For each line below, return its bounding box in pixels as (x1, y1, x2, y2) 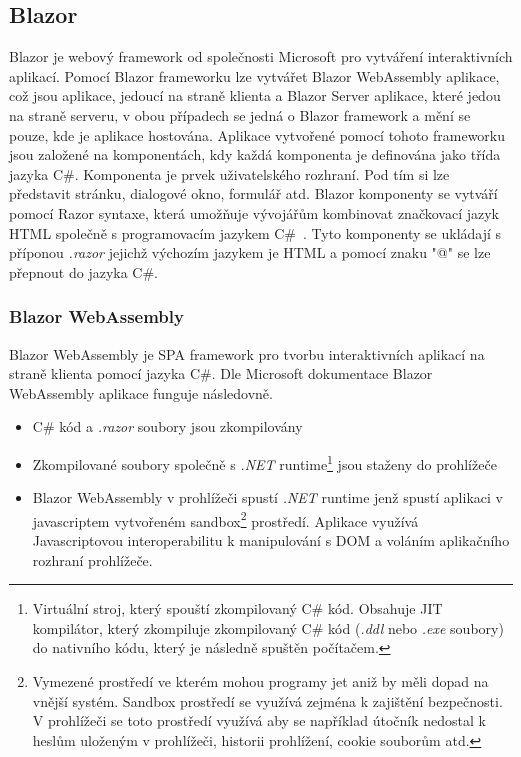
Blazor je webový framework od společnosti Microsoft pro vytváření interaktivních (9, 46, 513, 67)
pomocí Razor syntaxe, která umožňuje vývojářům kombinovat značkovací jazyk (9, 202, 499, 223)
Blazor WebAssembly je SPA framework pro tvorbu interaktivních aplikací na (9, 343, 485, 364)
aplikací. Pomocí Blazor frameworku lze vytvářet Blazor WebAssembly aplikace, (9, 65, 500, 86)
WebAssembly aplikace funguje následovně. (9, 382, 273, 403)
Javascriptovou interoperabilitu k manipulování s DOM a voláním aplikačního (32, 530, 510, 551)
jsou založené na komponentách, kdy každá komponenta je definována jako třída (9, 144, 501, 165)
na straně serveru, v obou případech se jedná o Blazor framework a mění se (9, 104, 471, 125)
